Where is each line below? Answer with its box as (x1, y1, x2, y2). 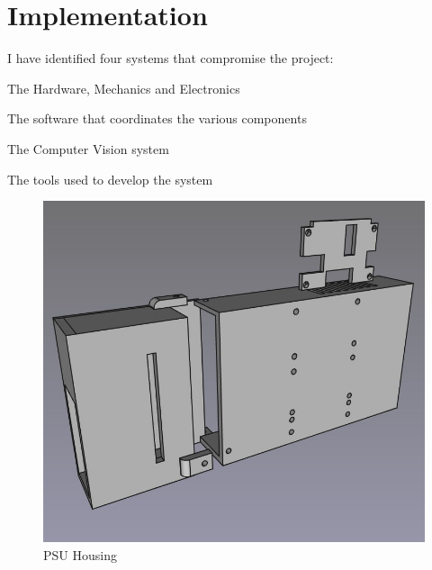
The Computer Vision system (7, 139, 169, 158)
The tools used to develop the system (7, 169, 213, 188)
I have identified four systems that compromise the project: (7, 49, 334, 68)
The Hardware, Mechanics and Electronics (7, 78, 240, 97)
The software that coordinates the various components (7, 109, 307, 128)
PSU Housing (43, 545, 117, 564)
